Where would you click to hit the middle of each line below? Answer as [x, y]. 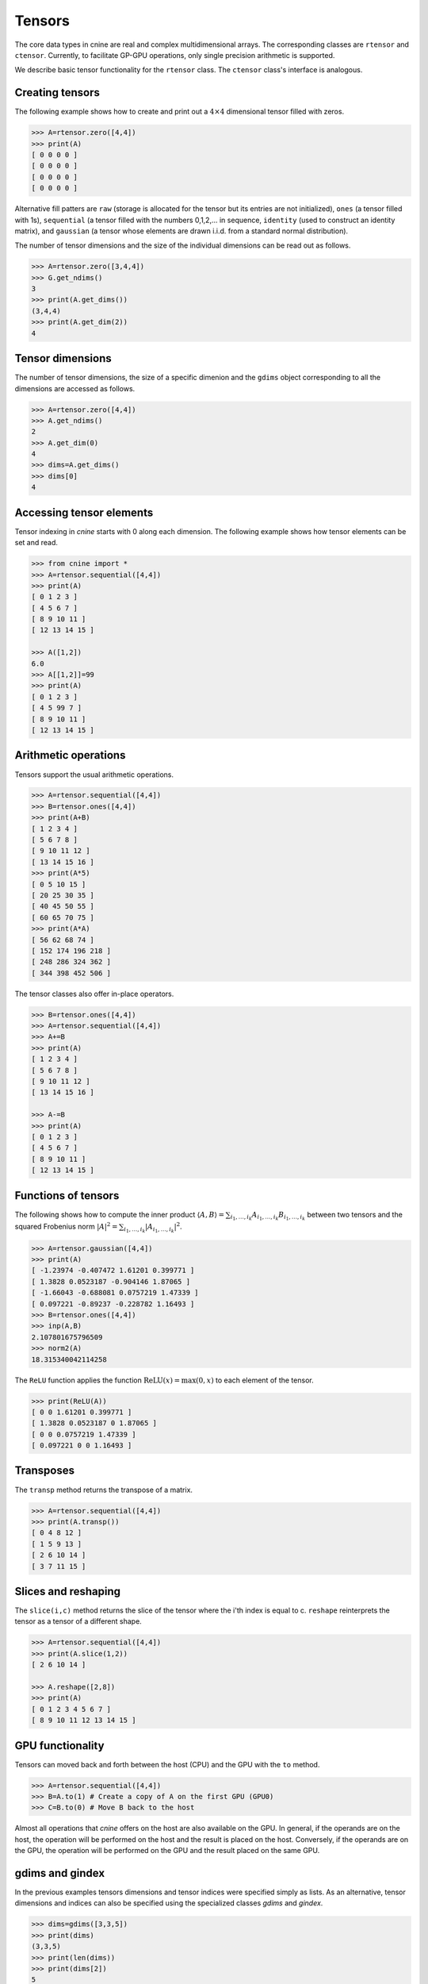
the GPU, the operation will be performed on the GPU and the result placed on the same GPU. [167, 1851]
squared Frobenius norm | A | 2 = [66, 1226]
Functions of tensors [67, 1196]
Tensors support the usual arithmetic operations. [94, 775]
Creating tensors [57, 92]
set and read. [36, 543]
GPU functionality [59, 1746]
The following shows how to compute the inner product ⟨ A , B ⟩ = [120, 1214]
